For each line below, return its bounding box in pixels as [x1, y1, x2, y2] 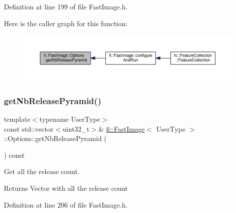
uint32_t [62, 123, 89, 134]
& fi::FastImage [98, 123, 145, 134]
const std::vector [4, 123, 54, 134]
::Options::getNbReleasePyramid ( [4, 133, 107, 143]
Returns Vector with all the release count [4, 182, 128, 193]
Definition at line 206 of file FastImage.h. [4, 199, 128, 210]
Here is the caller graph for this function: [4, 18, 128, 28]
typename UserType [39, 113, 100, 124]
